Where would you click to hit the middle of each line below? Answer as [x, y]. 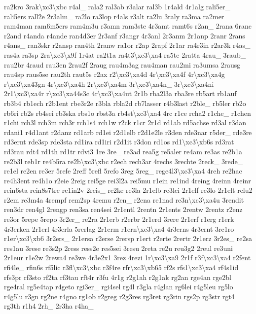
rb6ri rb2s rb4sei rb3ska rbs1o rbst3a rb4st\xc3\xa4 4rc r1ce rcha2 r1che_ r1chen [128, 113]
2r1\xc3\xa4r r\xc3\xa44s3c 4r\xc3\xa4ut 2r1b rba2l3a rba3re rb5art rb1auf [120, 93]
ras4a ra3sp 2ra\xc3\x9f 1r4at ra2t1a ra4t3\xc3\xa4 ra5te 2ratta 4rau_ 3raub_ [125, 54]
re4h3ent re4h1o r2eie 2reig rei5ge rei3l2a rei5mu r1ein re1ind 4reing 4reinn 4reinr [128, 180]
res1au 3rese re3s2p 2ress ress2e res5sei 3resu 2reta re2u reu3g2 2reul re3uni [118, 248]
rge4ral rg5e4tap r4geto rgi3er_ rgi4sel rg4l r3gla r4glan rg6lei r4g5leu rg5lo [119, 287]
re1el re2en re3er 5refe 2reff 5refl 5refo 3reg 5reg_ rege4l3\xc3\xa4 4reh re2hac [123, 171]
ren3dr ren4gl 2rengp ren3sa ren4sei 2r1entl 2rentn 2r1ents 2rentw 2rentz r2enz [123, 209]
